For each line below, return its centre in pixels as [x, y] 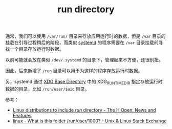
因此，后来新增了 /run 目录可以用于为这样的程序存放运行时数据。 [74, 71]
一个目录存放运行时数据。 [37, 49]
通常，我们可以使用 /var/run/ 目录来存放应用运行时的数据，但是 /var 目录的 [85, 36]
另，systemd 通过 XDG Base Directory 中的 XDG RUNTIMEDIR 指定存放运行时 [84, 82]
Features [22, 115]
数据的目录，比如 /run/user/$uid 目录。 [47, 89]
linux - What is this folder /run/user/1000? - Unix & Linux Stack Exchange [90, 121]
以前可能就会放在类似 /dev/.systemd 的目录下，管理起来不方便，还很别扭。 [84, 60]
